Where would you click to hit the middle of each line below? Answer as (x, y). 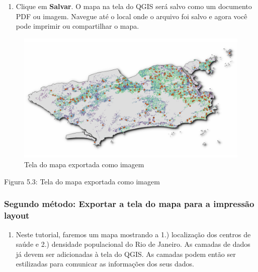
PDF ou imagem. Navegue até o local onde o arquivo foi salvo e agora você (132, 16)
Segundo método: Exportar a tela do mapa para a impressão (129, 204)
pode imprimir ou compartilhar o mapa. (77, 26)
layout (17, 215)
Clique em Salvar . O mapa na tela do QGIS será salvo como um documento (134, 6)
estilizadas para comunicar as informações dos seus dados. (105, 264)
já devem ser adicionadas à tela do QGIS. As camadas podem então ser (126, 254)
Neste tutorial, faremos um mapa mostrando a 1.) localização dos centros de (133, 234)
